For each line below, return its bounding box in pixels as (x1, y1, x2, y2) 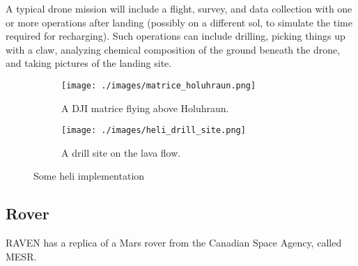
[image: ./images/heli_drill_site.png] (61, 125, 246, 136)
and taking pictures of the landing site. (6, 56, 172, 70)
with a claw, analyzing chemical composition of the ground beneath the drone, (6, 42, 341, 56)
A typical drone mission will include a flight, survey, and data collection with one (6, 1, 352, 15)
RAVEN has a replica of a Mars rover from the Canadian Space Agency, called (6, 235, 342, 250)
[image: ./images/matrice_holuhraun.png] (61, 80, 256, 91)
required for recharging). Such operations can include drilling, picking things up (6, 29, 345, 43)
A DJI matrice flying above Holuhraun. (61, 100, 229, 115)
